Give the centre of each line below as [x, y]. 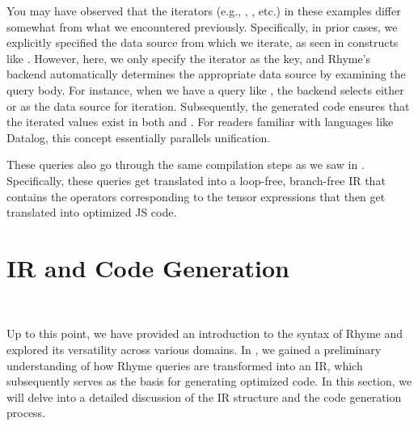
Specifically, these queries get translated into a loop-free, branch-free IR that [196, 180]
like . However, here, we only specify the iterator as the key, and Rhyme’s [189, 58]
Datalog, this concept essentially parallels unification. [139, 137]
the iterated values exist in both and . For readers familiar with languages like [200, 122]
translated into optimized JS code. [92, 212]
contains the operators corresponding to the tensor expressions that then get [196, 196]
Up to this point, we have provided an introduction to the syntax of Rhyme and [205, 333]
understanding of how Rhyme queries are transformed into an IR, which [185, 365]
